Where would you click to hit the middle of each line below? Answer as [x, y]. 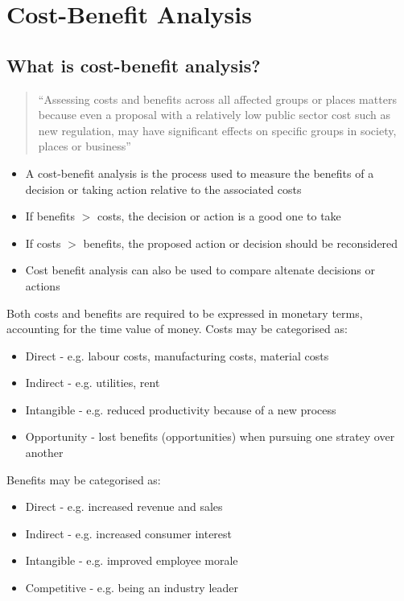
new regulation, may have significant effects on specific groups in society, [217, 130]
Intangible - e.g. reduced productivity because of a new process [181, 409]
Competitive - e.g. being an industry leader [132, 588]
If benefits [50, 216]
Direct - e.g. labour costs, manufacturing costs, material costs [177, 355]
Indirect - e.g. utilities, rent [93, 383]
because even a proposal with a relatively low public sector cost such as [214, 115]
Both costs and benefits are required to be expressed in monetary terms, [185, 313]
